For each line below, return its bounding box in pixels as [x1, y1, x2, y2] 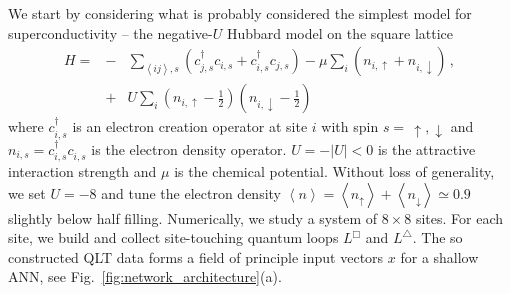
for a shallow [400, 246, 479, 267]
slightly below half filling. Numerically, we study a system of [8, 207, 378, 228]
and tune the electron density [101, 182, 282, 203]
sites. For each [415, 207, 504, 228]
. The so [412, 227, 463, 248]
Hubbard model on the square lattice [226, 22, 454, 43]
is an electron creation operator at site [72, 116, 308, 137]
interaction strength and [8, 161, 157, 182]
